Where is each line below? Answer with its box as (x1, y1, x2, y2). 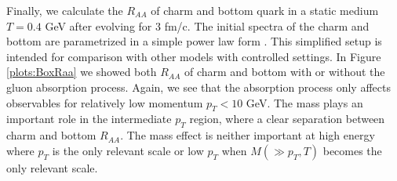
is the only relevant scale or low (52, 142, 204, 158)
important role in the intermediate (6, 110, 172, 127)
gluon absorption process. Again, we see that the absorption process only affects (6, 78, 391, 95)
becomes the (322, 142, 382, 158)
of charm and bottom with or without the (184, 63, 385, 80)
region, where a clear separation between (189, 110, 385, 127)
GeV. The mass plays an (246, 94, 363, 110)
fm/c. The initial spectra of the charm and (164, 17, 370, 34)
